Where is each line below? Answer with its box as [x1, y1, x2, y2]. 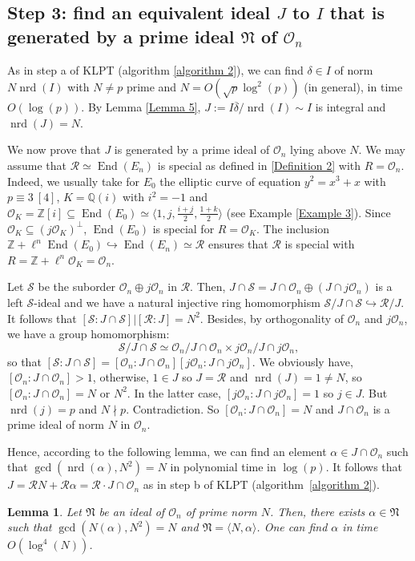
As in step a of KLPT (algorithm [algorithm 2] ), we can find [7, 61, 304, 78]
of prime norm [185, 502, 257, 519]
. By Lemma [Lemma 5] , [81, 99, 201, 115]
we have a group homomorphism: [7, 325, 170, 342]
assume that [7, 156, 67, 173]
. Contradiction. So [126, 400, 220, 417]
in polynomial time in [170, 458, 276, 475]
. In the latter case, [127, 384, 221, 401]
